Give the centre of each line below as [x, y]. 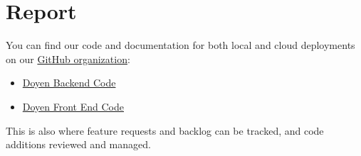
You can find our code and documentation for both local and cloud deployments [180, 45]
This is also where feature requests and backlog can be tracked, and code [165, 130]
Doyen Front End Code [73, 106]
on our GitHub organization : [68, 58]
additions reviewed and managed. [78, 144]
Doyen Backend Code [69, 83]
